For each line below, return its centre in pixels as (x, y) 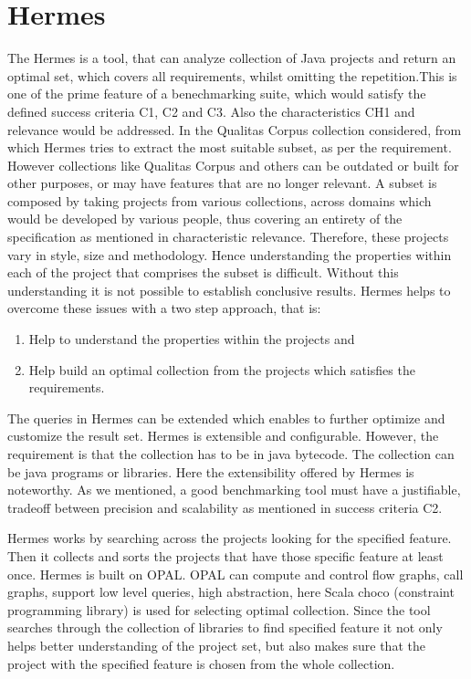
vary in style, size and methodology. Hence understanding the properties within (230, 254)
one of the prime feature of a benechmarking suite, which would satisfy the (217, 94)
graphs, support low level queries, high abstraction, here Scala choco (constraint (231, 592)
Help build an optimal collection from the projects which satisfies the (222, 369)
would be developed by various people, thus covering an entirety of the (205, 219)
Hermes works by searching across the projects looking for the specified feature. (230, 538)
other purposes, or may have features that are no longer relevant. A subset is (222, 183)
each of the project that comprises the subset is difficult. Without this (203, 272)
